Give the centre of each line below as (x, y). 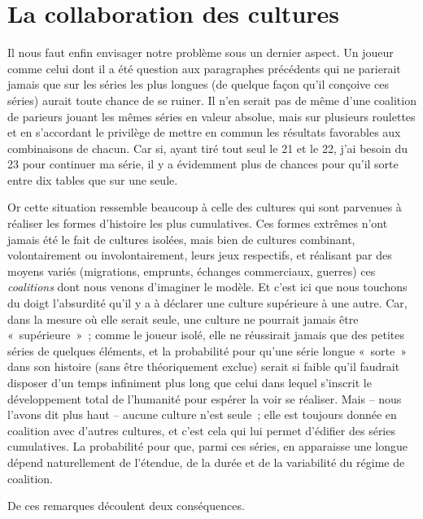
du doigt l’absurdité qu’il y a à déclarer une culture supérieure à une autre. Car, (207, 303)
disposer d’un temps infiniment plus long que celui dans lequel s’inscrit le (190, 382)
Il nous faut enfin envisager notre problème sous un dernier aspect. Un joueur (201, 52)
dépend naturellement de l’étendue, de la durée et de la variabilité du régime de (206, 462)
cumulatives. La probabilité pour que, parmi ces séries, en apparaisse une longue (208, 446)
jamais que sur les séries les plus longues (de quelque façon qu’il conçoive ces (198, 84)
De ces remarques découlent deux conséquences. (126, 506)
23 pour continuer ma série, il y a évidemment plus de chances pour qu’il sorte (203, 164)
